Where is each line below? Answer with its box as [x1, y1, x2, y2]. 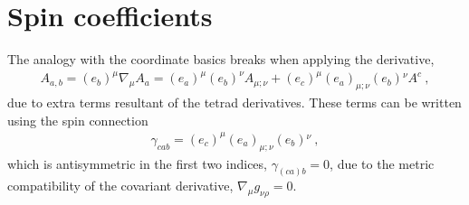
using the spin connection [7, 110, 148, 129]
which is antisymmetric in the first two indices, [7, 154, 267, 172]
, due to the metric [330, 154, 435, 172]
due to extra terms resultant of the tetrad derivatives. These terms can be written [7, 93, 462, 112]
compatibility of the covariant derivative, [7, 176, 234, 195]
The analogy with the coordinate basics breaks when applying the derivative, [7, 50, 435, 69]
